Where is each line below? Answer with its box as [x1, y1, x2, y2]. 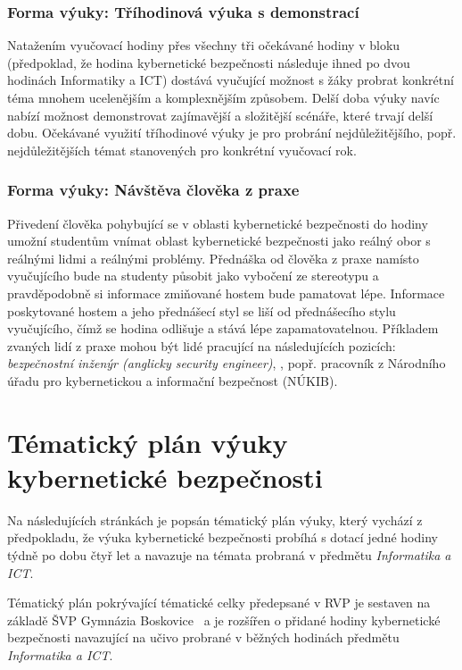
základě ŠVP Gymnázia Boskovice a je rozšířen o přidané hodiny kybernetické [7, 610, 441, 629]
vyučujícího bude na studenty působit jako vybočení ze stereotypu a [7, 266, 379, 285]
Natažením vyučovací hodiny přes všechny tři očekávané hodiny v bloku [7, 36, 400, 54]
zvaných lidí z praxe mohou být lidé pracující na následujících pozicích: [7, 336, 396, 355]
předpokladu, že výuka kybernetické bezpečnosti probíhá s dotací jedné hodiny [7, 528, 438, 547]
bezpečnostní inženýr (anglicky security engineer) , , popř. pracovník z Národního [7, 354, 446, 373]
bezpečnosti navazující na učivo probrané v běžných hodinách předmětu [7, 628, 400, 647]
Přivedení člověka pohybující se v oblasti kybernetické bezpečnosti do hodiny [7, 214, 428, 232]
